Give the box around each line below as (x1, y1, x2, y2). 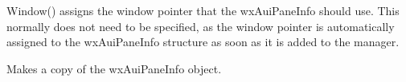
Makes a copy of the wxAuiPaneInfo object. (6, 60, 222, 76)
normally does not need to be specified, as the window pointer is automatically (6, 18, 395, 34)
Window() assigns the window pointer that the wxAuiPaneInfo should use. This (6, 2, 400, 18)
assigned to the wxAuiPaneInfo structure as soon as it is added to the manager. (6, 33, 400, 50)
